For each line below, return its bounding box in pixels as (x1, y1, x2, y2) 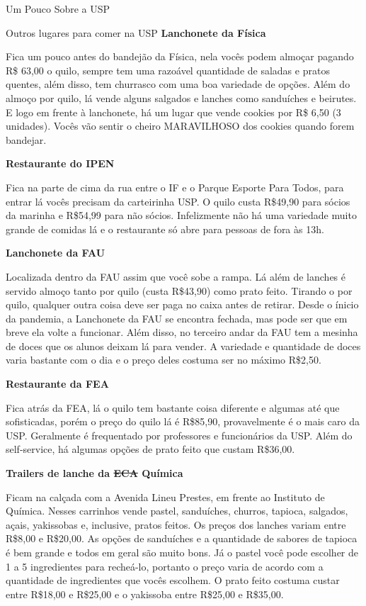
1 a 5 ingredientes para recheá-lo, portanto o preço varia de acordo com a (6, 559, 324, 573)
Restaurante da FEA (6, 376, 109, 391)
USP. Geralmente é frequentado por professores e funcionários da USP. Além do (6, 427, 353, 442)
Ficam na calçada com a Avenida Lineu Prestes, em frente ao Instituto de (6, 489, 325, 504)
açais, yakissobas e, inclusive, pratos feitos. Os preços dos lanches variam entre (6, 517, 346, 532)
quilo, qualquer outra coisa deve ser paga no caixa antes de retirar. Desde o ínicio (6, 297, 359, 312)
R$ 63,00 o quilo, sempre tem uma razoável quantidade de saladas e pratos (6, 62, 330, 77)
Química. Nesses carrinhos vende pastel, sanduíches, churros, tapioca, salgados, (6, 503, 348, 518)
